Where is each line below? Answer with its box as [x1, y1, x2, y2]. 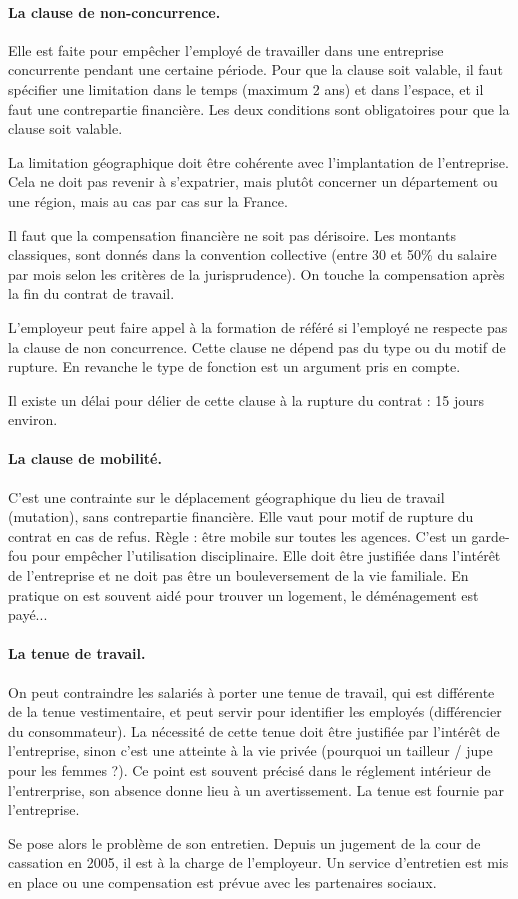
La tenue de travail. [8, 643, 146, 664]
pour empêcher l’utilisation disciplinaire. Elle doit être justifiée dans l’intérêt [31, 545, 501, 566]
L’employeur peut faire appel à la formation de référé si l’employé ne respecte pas [8, 316, 508, 337]
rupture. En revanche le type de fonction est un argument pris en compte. [8, 356, 461, 377]
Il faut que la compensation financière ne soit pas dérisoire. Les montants [8, 224, 456, 245]
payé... [8, 604, 48, 625]
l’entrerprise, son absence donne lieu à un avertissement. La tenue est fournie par [8, 779, 504, 800]
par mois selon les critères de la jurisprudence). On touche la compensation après [8, 263, 505, 284]
